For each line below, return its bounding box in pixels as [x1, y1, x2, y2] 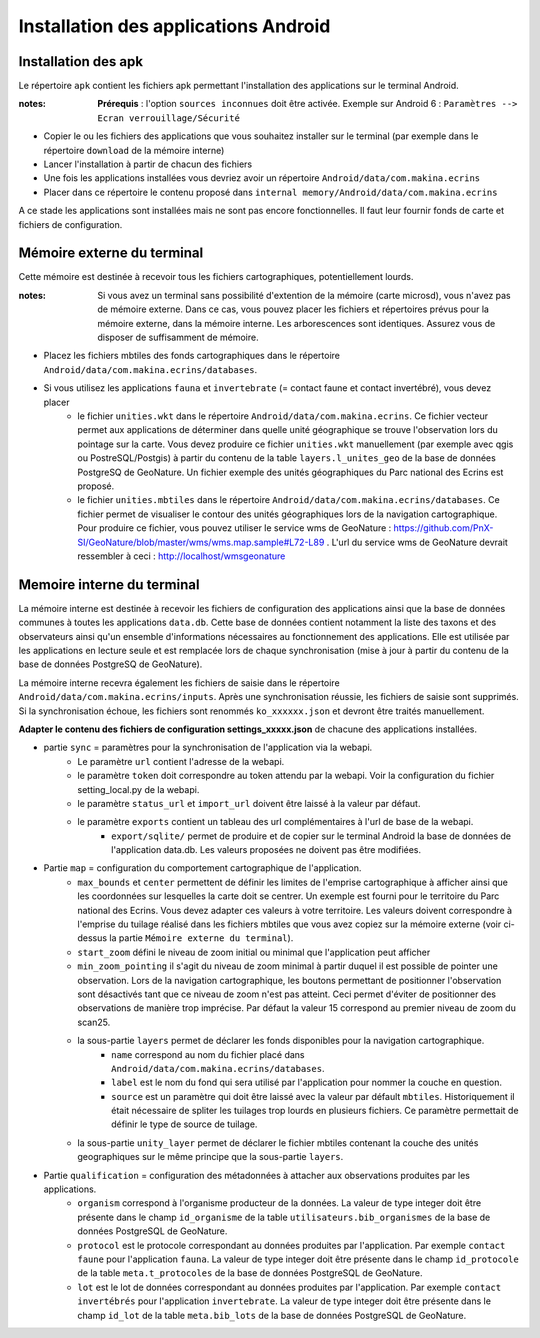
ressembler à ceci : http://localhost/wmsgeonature [77, 550, 286, 562]
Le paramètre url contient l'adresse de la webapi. [77, 755, 285, 767]
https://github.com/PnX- [393, 522, 494, 534]
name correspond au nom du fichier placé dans [111, 1048, 305, 1060]
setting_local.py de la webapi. [77, 783, 200, 795]
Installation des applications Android [18, 15, 331, 37]
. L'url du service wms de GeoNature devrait [326, 536, 509, 548]
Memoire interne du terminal [18, 576, 200, 593]
